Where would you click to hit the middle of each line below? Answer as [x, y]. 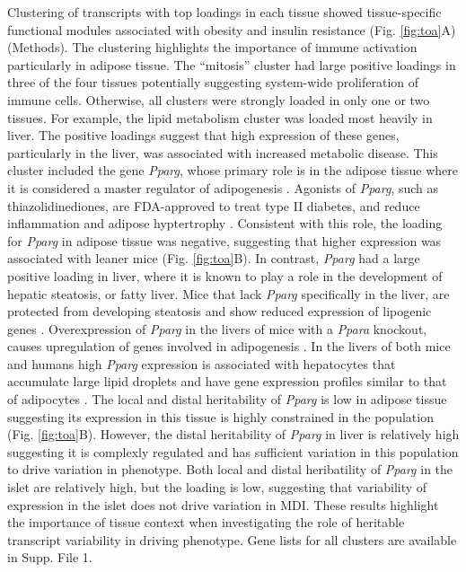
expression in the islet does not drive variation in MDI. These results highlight [223, 504]
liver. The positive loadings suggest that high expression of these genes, [203, 135]
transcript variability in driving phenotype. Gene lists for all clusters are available [232, 539]
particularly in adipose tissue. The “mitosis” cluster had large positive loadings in [232, 64]
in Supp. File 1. [50, 557]
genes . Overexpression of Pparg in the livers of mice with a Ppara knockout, [217, 328]
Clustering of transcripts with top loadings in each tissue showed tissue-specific [224, 12]
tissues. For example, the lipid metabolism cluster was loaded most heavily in [220, 117]
